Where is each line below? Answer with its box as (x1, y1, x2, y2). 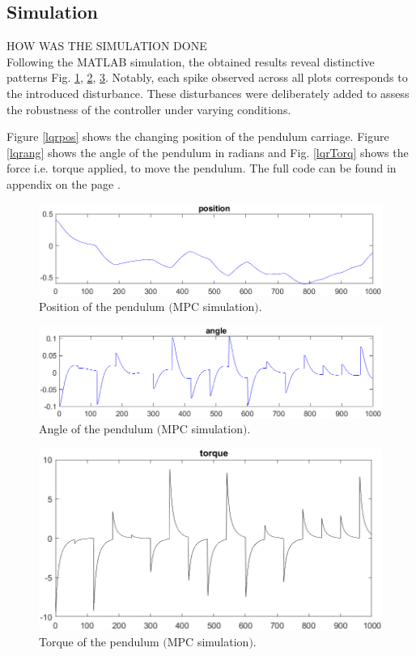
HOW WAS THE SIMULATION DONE (6, 37, 207, 54)
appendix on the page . (6, 175, 121, 192)
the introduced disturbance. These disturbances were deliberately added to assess (6, 84, 410, 101)
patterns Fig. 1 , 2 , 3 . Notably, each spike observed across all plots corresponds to (6, 69, 408, 86)
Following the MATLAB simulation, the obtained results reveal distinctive (6, 53, 375, 70)
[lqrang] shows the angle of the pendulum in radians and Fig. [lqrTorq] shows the (6, 143, 409, 160)
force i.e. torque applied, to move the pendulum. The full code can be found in (6, 160, 397, 177)
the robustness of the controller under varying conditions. (6, 100, 291, 117)
